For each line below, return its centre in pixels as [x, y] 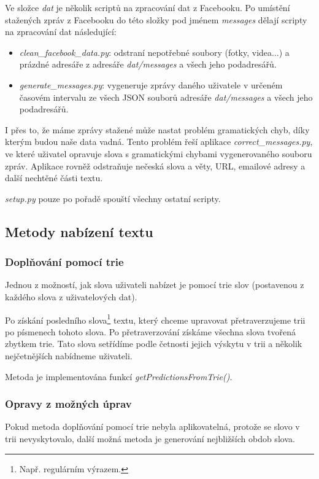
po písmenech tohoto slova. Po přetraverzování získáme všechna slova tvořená [150, 331]
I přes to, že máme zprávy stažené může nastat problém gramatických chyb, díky [157, 129]
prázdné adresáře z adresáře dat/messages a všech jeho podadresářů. [148, 64]
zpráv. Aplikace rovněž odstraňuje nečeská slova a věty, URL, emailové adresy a [155, 166]
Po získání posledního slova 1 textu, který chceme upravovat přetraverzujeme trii [155, 319]
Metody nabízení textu [79, 231]
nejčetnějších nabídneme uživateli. [69, 355]
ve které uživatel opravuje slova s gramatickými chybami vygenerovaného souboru [159, 153]
